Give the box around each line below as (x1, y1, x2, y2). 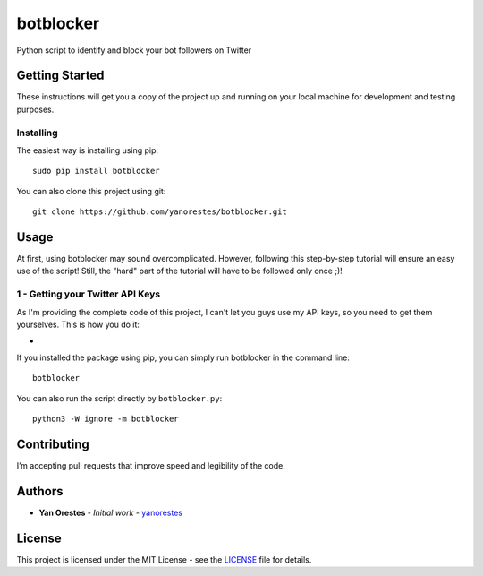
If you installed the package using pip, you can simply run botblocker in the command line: (16, 352, 351, 363)
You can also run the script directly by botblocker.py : (16, 392, 223, 403)
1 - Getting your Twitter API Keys (16, 288, 161, 300)
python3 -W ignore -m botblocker (32, 413, 179, 424)
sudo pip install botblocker (32, 166, 160, 176)
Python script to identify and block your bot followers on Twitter (16, 45, 252, 56)
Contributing (16, 436, 89, 451)
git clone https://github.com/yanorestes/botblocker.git (32, 207, 288, 217)
